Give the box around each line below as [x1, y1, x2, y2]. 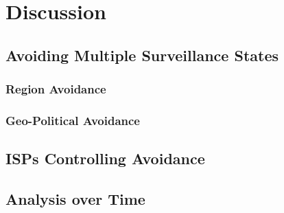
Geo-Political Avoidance [5, 111, 140, 128]
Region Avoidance [5, 80, 106, 98]
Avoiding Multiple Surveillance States [5, 44, 279, 65]
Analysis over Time [5, 188, 145, 210]
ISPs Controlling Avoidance [5, 148, 205, 169]
